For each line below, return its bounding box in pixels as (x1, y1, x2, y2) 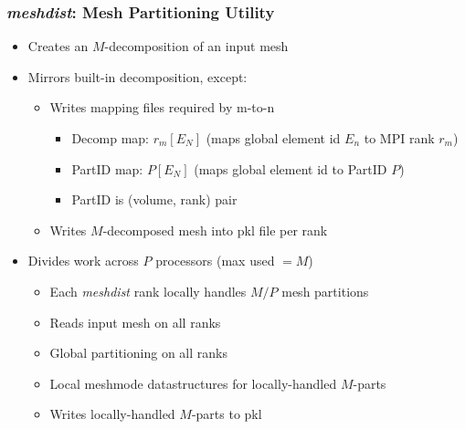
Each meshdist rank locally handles (49, 281, 247, 300)
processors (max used (155, 251, 275, 270)
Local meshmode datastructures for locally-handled (49, 373, 337, 392)
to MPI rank (364, 129, 435, 147)
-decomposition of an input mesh (104, 37, 289, 56)
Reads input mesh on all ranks (49, 312, 221, 331)
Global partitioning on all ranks (49, 343, 227, 362)
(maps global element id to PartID (194, 159, 387, 178)
